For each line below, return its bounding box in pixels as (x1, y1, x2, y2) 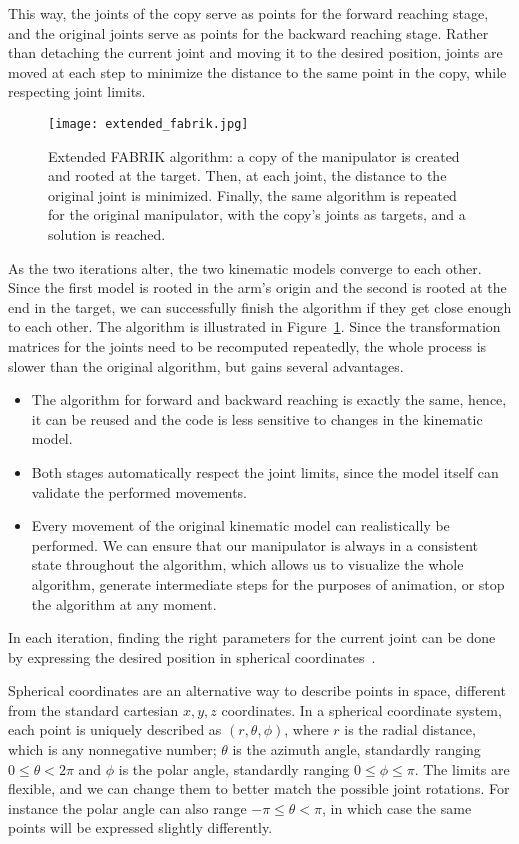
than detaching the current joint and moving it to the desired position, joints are (8, 42, 503, 63)
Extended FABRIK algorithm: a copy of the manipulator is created (48, 145, 460, 166)
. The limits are (414, 758, 510, 779)
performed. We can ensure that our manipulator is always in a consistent (31, 534, 479, 555)
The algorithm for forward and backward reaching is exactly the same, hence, (31, 389, 507, 410)
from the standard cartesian (8, 699, 179, 720)
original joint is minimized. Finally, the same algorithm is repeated (48, 184, 457, 205)
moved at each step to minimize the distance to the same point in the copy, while (8, 61, 507, 82)
